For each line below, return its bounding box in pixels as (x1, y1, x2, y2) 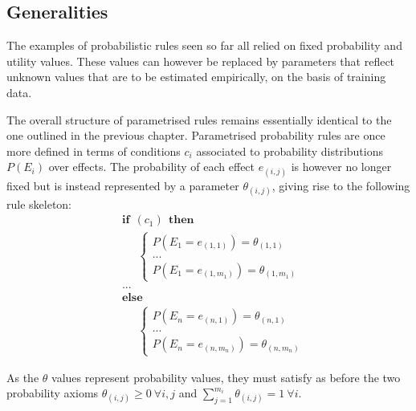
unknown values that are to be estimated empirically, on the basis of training (6, 68, 386, 85)
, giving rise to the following (271, 177, 410, 193)
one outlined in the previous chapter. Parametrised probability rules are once (6, 127, 385, 144)
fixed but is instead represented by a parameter (6, 177, 239, 193)
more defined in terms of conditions (6, 142, 181, 159)
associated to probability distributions (196, 142, 384, 159)
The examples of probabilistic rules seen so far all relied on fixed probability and (6, 37, 402, 54)
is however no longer (291, 158, 392, 175)
